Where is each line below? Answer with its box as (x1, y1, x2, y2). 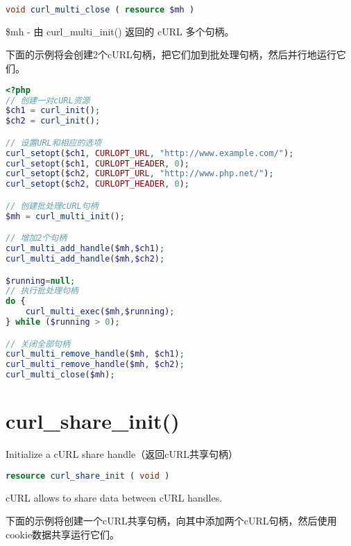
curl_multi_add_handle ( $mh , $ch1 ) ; (6, 244, 165, 254)
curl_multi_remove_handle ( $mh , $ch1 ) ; (6, 349, 185, 359)
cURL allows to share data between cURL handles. (6, 490, 223, 504)
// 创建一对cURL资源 (6, 95, 90, 105)
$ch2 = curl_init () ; (6, 116, 101, 126)
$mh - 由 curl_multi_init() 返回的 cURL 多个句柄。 (6, 24, 234, 38)
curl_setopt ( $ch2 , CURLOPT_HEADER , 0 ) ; (6, 179, 189, 189)
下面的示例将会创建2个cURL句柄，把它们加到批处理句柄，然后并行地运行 (6, 47, 336, 62)
